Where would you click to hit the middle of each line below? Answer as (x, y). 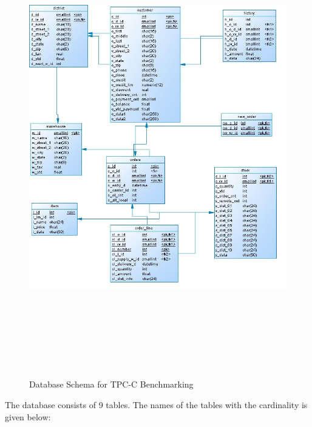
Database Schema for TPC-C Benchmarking (111, 384)
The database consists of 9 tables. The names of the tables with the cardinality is (156, 405)
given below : (28, 416)
